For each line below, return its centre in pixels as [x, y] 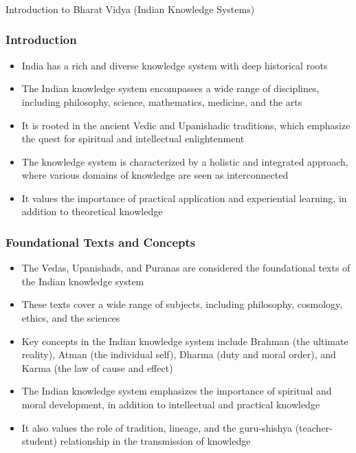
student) [39, 441]
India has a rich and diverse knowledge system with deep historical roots [175, 65]
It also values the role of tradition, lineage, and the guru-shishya [157, 427]
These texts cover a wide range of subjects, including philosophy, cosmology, [182, 304]
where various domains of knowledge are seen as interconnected [155, 175]
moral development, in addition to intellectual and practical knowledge [171, 405]
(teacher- [314, 427]
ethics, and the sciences [71, 318]
